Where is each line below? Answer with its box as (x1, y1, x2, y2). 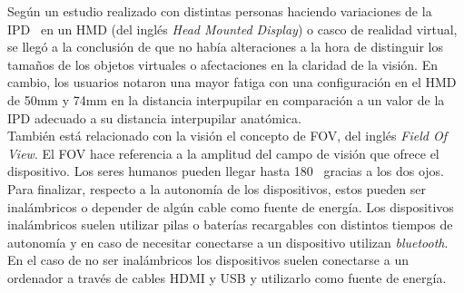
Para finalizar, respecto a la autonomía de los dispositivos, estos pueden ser (7, 179, 427, 198)
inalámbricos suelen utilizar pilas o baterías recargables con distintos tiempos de (7, 215, 453, 234)
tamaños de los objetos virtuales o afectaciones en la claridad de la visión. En (7, 54, 438, 73)
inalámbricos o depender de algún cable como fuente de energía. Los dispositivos (7, 197, 454, 216)
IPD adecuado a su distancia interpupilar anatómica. (7, 108, 301, 127)
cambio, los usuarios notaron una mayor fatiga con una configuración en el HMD (7, 73, 457, 92)
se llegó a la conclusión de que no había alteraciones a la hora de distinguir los (7, 37, 443, 56)
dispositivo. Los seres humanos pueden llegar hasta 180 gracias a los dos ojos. (7, 161, 445, 181)
